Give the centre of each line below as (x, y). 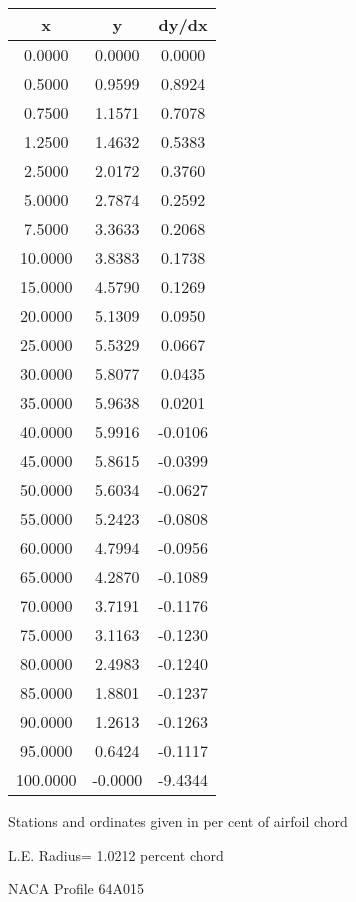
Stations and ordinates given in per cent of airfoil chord (178, 821)
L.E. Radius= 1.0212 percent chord (116, 854)
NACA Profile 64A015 (76, 888)
